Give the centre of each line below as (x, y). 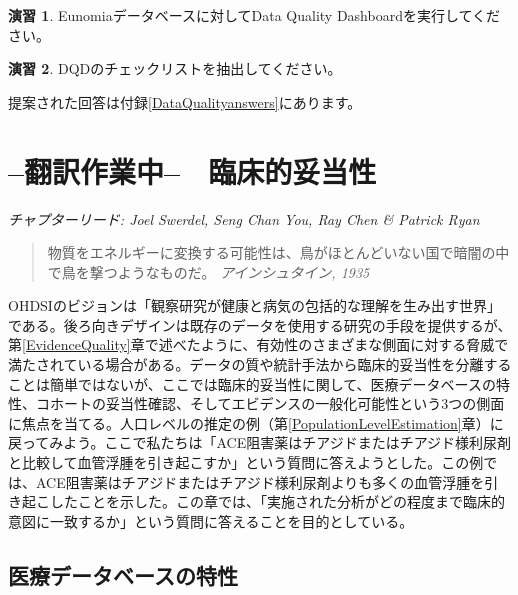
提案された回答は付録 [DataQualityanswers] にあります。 (185, 101)
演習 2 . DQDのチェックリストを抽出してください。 (175, 68)
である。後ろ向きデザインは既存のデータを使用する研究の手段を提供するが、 (260, 324)
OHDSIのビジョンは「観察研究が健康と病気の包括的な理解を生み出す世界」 (254, 305)
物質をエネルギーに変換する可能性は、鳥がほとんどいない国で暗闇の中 (278, 252)
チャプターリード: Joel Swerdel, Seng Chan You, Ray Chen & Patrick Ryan (244, 218)
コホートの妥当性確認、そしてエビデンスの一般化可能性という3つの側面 (270, 403)
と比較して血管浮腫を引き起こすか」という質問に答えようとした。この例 (246, 462)
